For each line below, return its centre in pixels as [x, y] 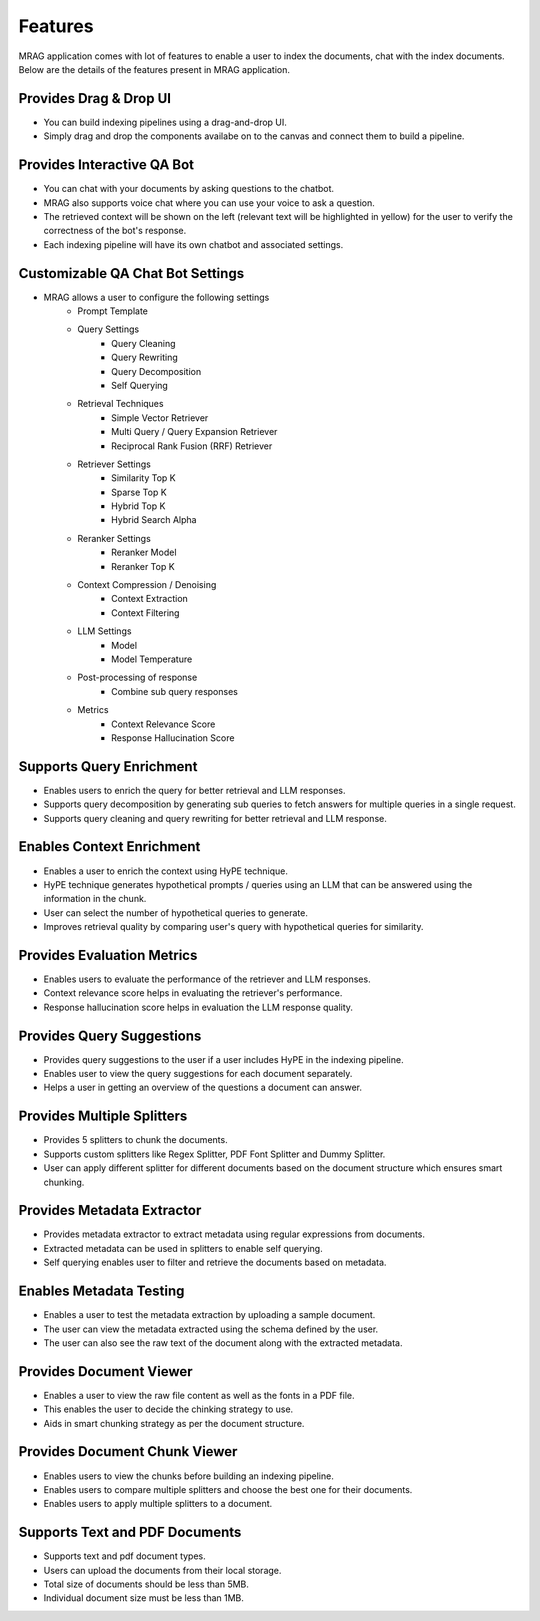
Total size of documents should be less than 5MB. [146, 1584]
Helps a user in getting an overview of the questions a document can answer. [203, 1087]
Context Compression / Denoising [147, 585]
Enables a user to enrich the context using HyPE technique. [166, 871]
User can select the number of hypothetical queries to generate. [176, 912]
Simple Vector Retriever [160, 417]
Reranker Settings [114, 538]
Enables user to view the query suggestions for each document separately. [198, 1074]
